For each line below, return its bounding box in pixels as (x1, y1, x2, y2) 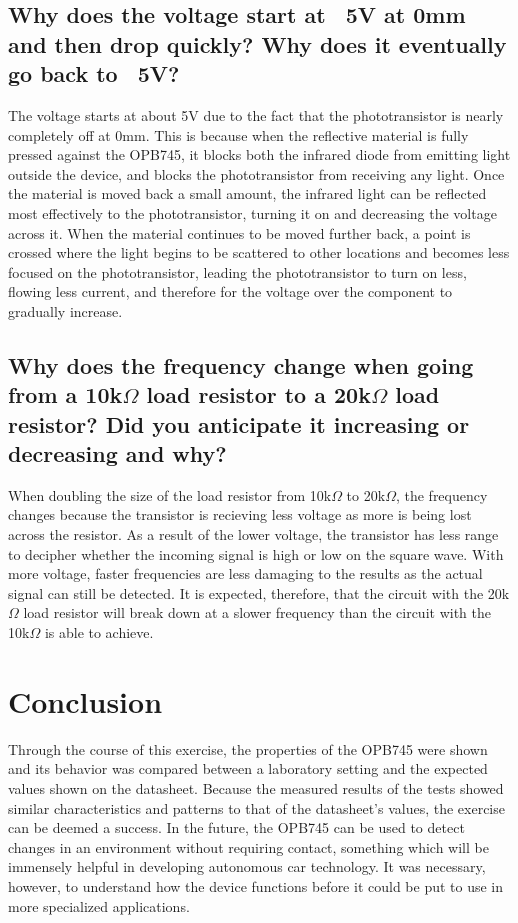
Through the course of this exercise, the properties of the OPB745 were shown (8, 738, 488, 759)
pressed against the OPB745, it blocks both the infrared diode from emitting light (8, 144, 511, 165)
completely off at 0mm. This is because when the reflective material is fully (8, 124, 469, 145)
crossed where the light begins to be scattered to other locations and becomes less (8, 242, 510, 263)
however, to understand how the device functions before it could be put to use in (8, 875, 504, 896)
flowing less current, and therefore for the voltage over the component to (8, 281, 453, 302)
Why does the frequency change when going (8, 349, 474, 380)
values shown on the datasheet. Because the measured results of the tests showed (8, 777, 504, 798)
